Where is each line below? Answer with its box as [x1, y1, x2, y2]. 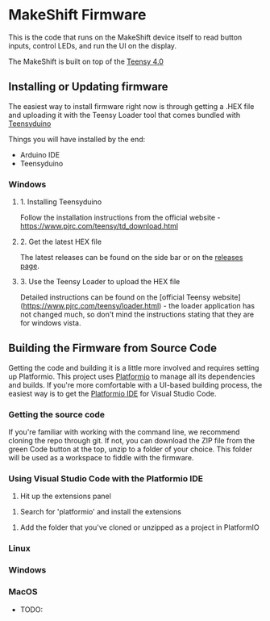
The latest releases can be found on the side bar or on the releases [19, 253, 243, 262]
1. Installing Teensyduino [19, 197, 102, 207]
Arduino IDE [19, 149, 60, 159]
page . [19, 261, 40, 271]
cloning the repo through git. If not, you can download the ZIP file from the [8, 436, 255, 446]
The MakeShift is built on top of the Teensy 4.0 [8, 57, 164, 66]
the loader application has [168, 301, 255, 311]
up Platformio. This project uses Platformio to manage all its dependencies [8, 371, 255, 381]
